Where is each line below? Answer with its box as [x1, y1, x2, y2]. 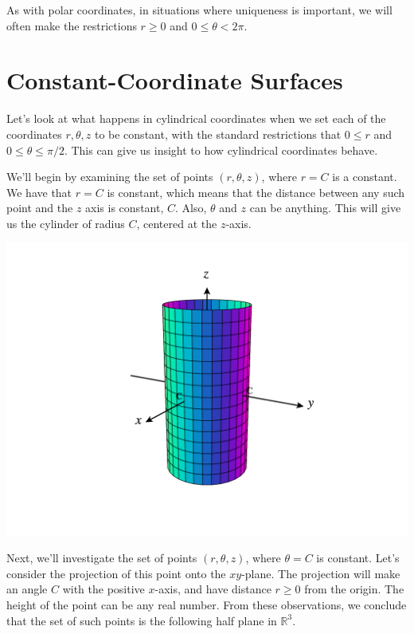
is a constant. [332, 168, 397, 185]
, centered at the [136, 215, 217, 231]
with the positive [62, 581, 145, 597]
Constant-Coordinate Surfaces [6, 64, 343, 96]
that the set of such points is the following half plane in [6, 612, 277, 628]
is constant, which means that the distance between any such [107, 183, 405, 200]
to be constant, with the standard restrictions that [94, 125, 342, 142]
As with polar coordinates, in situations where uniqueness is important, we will [6, 2, 393, 18]
